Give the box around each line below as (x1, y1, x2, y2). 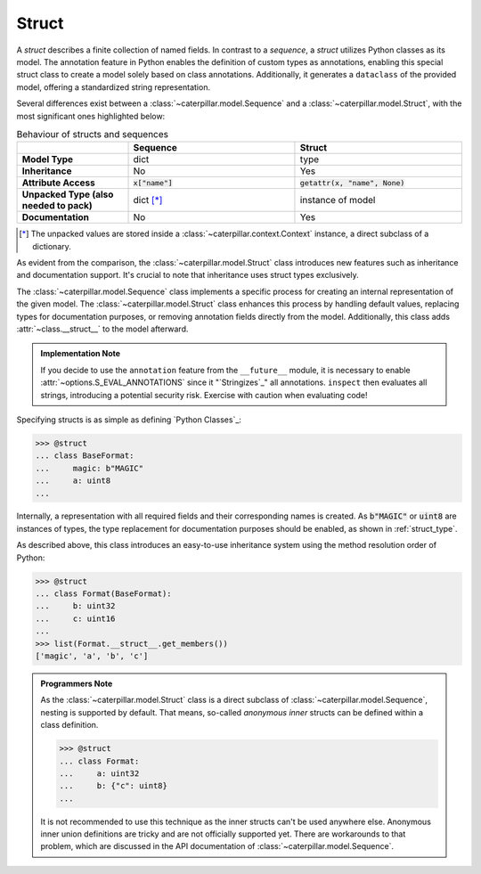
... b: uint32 (35, 601, 116, 611)
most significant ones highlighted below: (16, 110, 166, 121)
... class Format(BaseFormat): (35, 589, 173, 599)
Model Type (21, 153, 74, 166)
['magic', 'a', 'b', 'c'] (35, 650, 149, 661)
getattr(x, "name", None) (299, 178, 405, 187)
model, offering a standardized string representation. (16, 81, 211, 93)
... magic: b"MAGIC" (35, 463, 144, 473)
